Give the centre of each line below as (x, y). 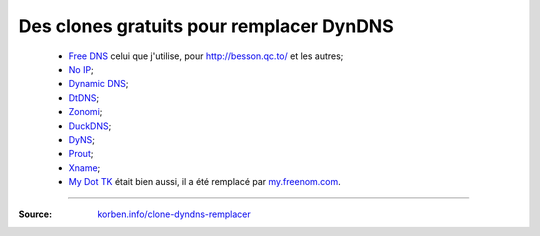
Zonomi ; (85, 112)
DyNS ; (81, 139)
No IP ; (81, 69)
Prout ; (81, 154)
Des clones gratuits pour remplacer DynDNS (206, 26)
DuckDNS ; (90, 126)
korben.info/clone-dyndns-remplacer (174, 214)
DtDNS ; (84, 97)
